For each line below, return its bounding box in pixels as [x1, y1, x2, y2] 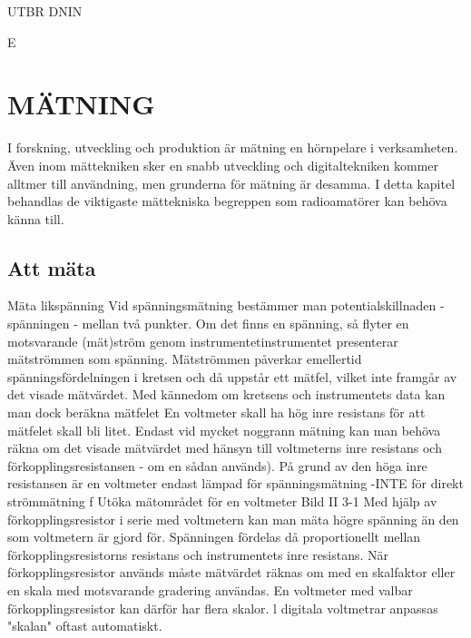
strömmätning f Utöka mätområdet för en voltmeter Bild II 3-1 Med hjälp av [7, 492, 437, 511]
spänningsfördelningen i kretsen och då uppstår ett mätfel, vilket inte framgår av [7, 367, 457, 386]
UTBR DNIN [7, 2, 83, 20]
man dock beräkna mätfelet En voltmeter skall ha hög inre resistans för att [7, 403, 426, 422]
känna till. [7, 209, 64, 228]
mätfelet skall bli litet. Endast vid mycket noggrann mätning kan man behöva [7, 420, 441, 439]
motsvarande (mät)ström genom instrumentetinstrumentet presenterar [7, 331, 398, 350]
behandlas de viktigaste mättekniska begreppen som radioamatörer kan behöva [7, 191, 447, 211]
